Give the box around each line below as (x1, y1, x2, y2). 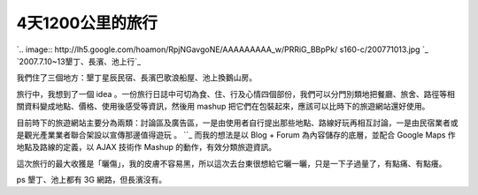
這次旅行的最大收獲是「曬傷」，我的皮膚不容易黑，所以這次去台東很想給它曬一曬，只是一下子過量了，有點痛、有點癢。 (16, 158, 447, 169)
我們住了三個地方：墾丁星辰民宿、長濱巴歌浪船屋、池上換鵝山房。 (16, 72, 257, 83)
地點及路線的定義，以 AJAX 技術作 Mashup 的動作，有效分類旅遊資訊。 (16, 142, 277, 153)
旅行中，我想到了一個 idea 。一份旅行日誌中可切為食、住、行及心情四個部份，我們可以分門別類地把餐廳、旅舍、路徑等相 (16, 88, 455, 99)
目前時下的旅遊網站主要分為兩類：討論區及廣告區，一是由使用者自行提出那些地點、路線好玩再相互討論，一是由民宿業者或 (16, 117, 459, 128)
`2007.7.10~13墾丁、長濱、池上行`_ (16, 56, 142, 66)
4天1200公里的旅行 (16, 13, 158, 33)
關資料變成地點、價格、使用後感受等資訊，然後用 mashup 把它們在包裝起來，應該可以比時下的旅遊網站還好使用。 (16, 101, 430, 112)
